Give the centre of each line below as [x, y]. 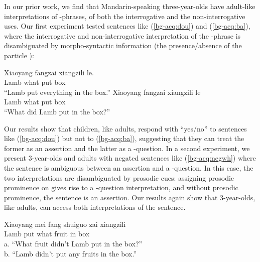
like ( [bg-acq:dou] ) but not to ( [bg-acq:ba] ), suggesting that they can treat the [124, 138]
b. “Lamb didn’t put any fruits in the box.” [71, 253]
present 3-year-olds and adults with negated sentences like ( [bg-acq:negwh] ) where [130, 158]
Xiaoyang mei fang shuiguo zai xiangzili [65, 224]
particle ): [19, 55]
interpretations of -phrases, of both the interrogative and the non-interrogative [125, 16]
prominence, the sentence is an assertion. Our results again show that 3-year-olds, [130, 197]
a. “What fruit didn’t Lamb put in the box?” [73, 244]
